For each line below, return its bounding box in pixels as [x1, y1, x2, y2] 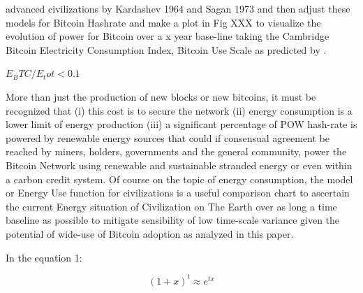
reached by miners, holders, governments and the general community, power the [6, 144, 347, 159]
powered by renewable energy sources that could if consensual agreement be [6, 130, 330, 145]
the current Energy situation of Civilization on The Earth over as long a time [6, 199, 337, 213]
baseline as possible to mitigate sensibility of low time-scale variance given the [6, 213, 340, 227]
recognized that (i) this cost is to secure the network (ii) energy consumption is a [6, 103, 353, 117]
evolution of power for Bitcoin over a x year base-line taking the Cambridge [6, 29, 329, 43]
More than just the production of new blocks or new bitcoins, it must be [6, 89, 316, 103]
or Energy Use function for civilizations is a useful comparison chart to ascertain [6, 185, 350, 200]
